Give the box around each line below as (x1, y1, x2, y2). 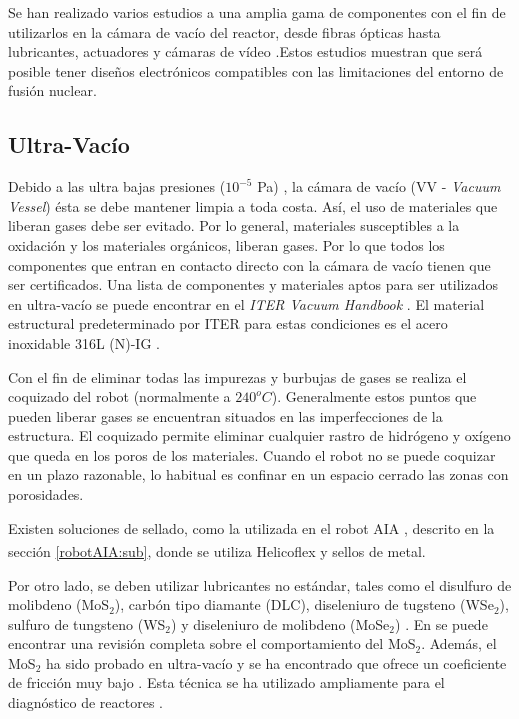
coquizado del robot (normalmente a (8, 386, 231, 407)
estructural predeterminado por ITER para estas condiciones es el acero (8, 313, 448, 334)
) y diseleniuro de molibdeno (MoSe (171, 613, 390, 634)
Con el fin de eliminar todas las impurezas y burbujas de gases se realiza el (8, 366, 467, 387)
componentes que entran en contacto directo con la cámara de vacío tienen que (8, 254, 491, 275)
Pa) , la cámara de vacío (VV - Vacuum (257, 176, 501, 197)
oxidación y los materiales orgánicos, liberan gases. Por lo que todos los (8, 234, 445, 255)
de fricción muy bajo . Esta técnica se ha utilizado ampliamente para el (8, 672, 445, 693)
